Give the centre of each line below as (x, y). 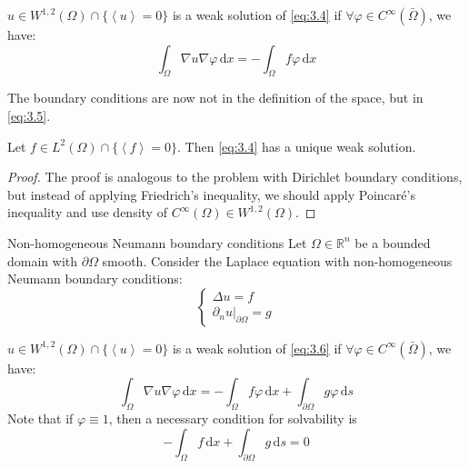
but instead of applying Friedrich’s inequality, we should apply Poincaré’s (211, 194)
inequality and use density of (87, 212)
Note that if (40, 418)
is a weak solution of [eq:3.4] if (257, 15)
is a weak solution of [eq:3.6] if (257, 348)
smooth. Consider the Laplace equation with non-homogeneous (277, 260)
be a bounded (393, 242)
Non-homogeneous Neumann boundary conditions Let (157, 242)
